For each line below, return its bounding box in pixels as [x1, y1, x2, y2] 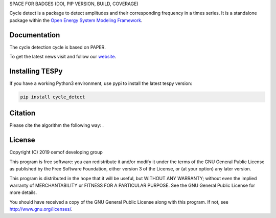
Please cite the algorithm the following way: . [9, 122, 104, 128]
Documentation [9, 31, 60, 39]
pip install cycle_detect [20, 94, 85, 100]
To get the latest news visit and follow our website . [9, 54, 117, 60]
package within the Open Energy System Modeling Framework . [9, 17, 143, 23]
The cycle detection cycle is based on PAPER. [9, 44, 106, 50]
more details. [9, 189, 37, 195]
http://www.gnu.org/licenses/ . [9, 206, 73, 212]
